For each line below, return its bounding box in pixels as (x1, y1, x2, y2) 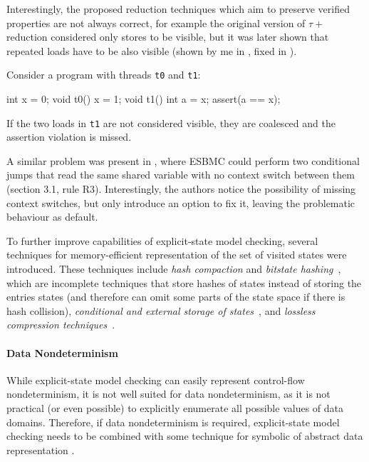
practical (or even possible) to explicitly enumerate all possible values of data (6, 400, 343, 415)
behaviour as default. (6, 209, 98, 224)
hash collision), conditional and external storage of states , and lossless (6, 303, 316, 318)
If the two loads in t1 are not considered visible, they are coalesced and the (6, 115, 336, 130)
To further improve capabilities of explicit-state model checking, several (6, 233, 318, 248)
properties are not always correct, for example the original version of (6, 15, 306, 30)
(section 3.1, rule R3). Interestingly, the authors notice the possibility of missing (6, 181, 356, 196)
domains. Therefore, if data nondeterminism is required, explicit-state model (6, 414, 340, 429)
